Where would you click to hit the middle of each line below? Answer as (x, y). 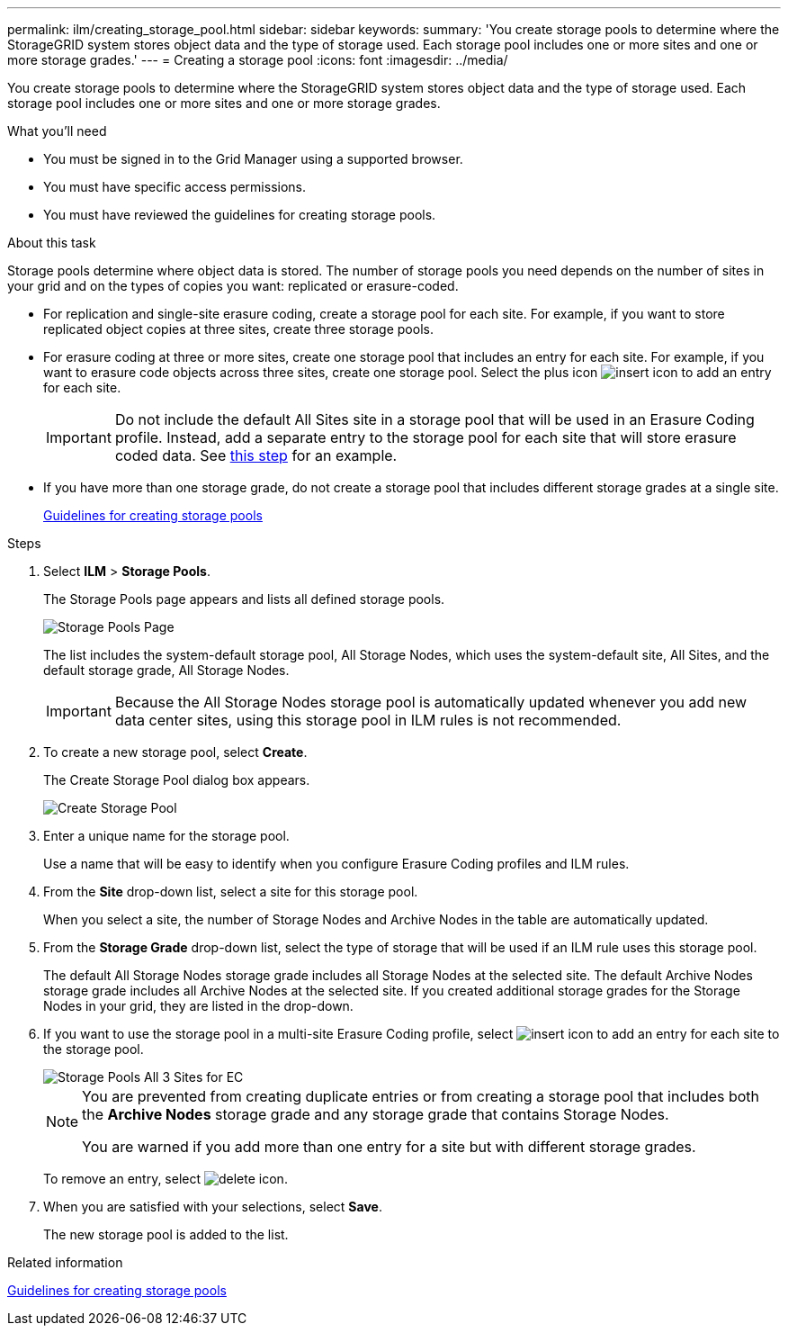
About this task (52, 243)
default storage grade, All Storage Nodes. (166, 670)
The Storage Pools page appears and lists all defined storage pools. (244, 599)
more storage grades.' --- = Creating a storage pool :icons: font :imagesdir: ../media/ (258, 60)
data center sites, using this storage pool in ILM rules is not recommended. (368, 720)
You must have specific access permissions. (175, 187)
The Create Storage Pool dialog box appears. (177, 780)
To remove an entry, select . (166, 1179)
